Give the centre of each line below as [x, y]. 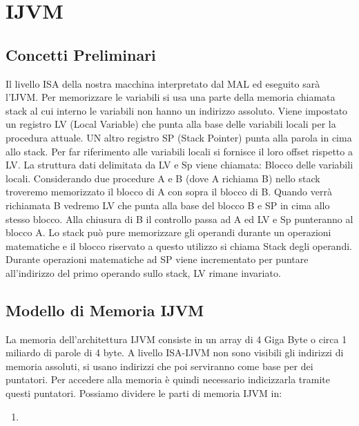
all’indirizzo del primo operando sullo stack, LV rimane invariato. [143, 272]
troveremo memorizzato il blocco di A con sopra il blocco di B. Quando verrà [169, 192]
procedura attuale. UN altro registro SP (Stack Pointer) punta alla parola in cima [179, 137]
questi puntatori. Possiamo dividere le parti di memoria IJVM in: [144, 393]
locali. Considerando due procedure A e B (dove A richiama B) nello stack [163, 178]
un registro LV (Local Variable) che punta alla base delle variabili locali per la [171, 124]
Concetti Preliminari [81, 54]
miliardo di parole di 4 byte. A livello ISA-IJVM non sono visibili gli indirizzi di [175, 352]
